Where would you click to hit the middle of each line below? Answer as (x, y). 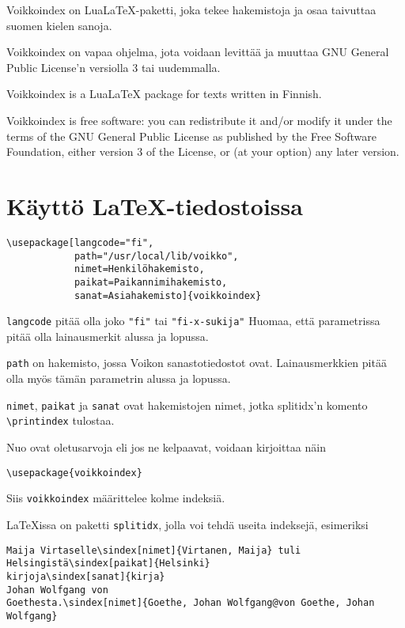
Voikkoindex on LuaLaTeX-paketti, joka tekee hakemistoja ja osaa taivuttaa (191, 9)
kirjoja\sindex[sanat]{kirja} (86, 576)
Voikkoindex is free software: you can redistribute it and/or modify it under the (199, 120)
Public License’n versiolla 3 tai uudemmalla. (114, 67)
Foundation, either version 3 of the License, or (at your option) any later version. (203, 151)
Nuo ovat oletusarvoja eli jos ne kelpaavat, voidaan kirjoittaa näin (166, 446)
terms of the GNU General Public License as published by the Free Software (191, 136)
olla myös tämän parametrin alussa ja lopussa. (119, 378)
